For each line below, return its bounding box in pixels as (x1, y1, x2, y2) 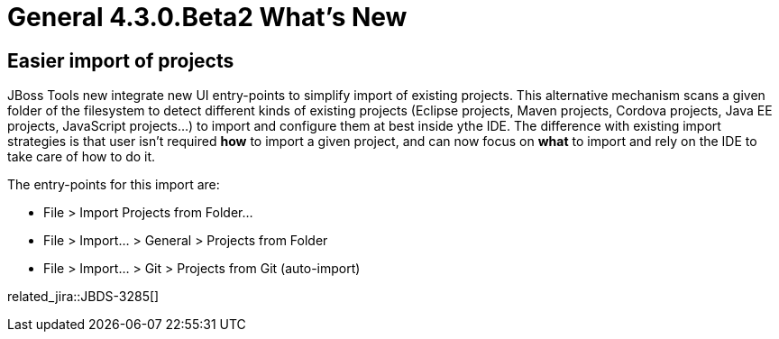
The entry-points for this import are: (7, 177, 220, 193)
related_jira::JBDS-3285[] (7, 289, 160, 305)
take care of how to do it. (7, 149, 156, 165)
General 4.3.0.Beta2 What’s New (7, 2, 408, 32)
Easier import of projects (7, 49, 234, 72)
